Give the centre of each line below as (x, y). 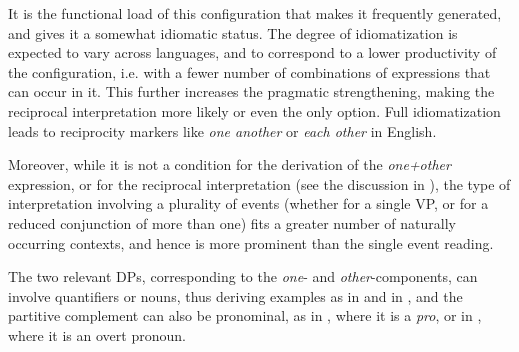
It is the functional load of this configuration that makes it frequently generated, (255, 13)
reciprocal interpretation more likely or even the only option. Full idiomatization (254, 110)
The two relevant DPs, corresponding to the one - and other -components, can (243, 276)
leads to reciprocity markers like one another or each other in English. (222, 130)
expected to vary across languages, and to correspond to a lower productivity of (252, 52)
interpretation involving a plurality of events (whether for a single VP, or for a (248, 203)
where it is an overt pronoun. (97, 334)
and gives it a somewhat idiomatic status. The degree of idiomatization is (233, 32)
